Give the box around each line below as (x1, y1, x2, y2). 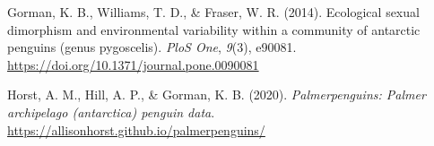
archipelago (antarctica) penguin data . (7, 102, 215, 121)
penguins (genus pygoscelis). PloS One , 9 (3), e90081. (7, 38, 297, 56)
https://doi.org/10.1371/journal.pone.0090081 (7, 55, 259, 73)
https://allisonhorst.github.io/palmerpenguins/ (7, 120, 265, 139)
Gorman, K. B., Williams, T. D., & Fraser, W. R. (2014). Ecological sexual (7, 3, 420, 21)
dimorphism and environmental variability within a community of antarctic (7, 20, 421, 39)
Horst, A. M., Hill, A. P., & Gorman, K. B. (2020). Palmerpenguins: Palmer (7, 85, 426, 104)
